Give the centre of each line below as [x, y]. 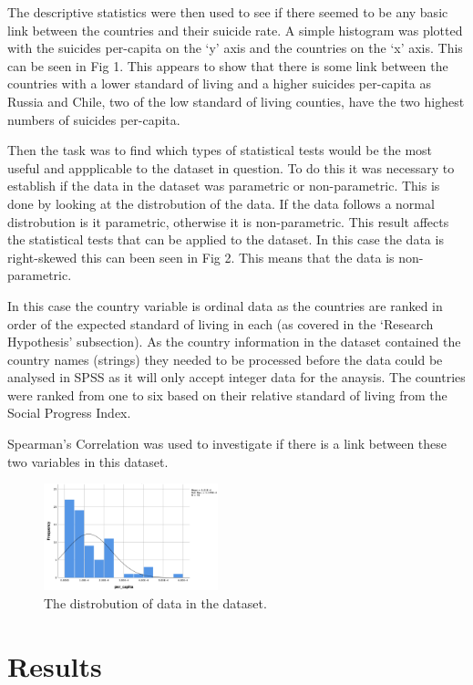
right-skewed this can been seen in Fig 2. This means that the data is [201, 257]
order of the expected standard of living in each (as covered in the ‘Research [221, 323]
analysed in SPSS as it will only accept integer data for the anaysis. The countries [236, 377]
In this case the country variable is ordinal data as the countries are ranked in [225, 305]
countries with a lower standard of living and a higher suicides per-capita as [219, 83]
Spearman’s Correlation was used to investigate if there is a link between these [227, 444]
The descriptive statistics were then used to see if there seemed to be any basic [228, 12]
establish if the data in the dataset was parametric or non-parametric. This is [224, 186]
